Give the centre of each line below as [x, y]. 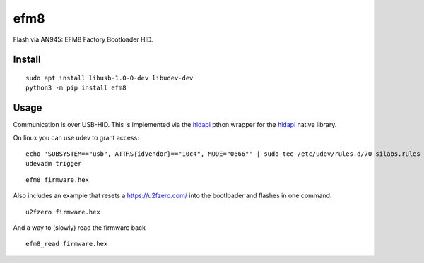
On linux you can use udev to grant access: [76, 137]
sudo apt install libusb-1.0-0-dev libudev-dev [110, 78]
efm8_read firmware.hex [67, 244]
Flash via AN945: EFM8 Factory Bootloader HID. [83, 39]
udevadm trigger [54, 164]
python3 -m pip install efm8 [76, 88]
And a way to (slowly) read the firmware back [79, 227]
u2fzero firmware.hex [63, 212]
